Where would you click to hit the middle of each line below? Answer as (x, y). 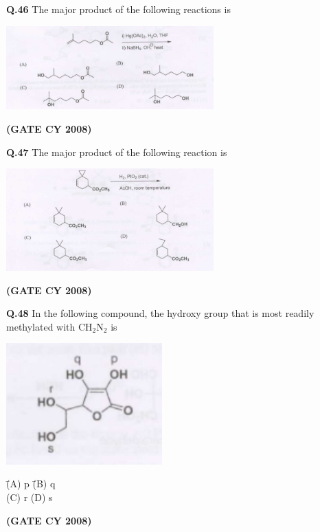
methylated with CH (49, 326)
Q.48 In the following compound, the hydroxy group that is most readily (160, 313)
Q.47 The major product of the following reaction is (117, 152)
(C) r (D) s (30, 497)
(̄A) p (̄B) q (31, 484)
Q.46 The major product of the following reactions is (118, 9)
